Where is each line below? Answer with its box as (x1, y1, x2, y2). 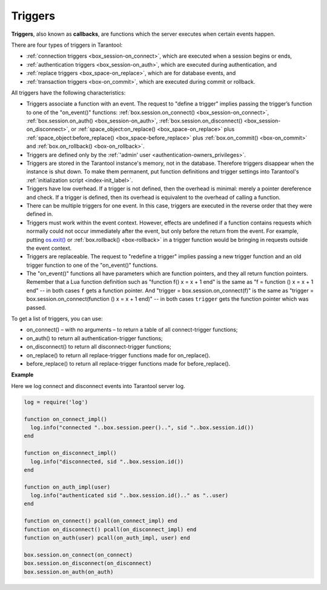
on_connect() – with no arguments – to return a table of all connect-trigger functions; (26, 326, 238, 334)
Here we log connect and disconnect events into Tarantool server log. (11, 382, 185, 389)
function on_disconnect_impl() (24, 449, 117, 457)
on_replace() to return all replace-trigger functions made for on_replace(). (26, 352, 211, 359)
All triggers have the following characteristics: (11, 89, 126, 96)
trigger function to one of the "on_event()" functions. (26, 261, 158, 269)
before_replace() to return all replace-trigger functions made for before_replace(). (26, 360, 231, 367)
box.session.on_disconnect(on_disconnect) (24, 560, 152, 567)
